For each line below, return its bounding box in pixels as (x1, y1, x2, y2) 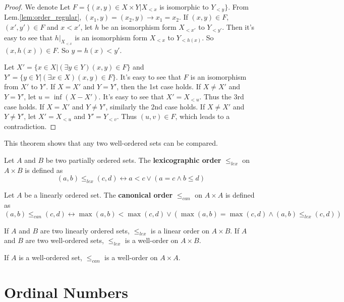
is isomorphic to (159, 2, 209, 12)
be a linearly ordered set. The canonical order (24, 190, 173, 200)
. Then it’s (222, 22, 255, 32)
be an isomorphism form (101, 22, 177, 32)
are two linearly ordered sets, (40, 225, 130, 235)
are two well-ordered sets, (25, 235, 104, 246)
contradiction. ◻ (4, 120, 56, 131)
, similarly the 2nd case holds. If (105, 101, 205, 111)
